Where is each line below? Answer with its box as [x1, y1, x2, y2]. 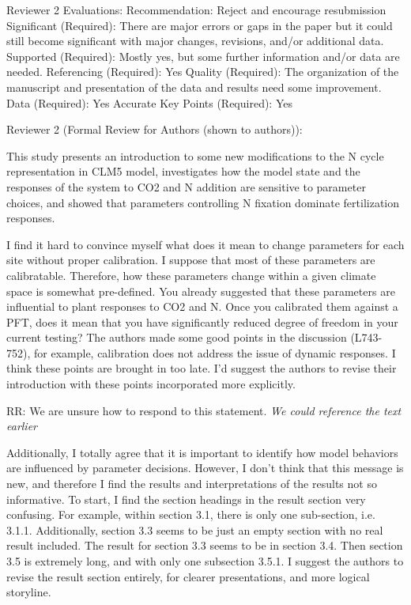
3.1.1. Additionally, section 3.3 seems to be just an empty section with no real [6, 521, 383, 538]
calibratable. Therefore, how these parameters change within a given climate [6, 267, 376, 283]
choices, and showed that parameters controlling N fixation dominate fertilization [6, 194, 400, 210]
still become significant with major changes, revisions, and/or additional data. [6, 32, 384, 49]
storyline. [6, 584, 51, 600]
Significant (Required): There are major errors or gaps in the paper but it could [6, 17, 393, 33]
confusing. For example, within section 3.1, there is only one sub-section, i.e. [6, 506, 375, 523]
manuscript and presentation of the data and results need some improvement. [6, 78, 382, 95]
